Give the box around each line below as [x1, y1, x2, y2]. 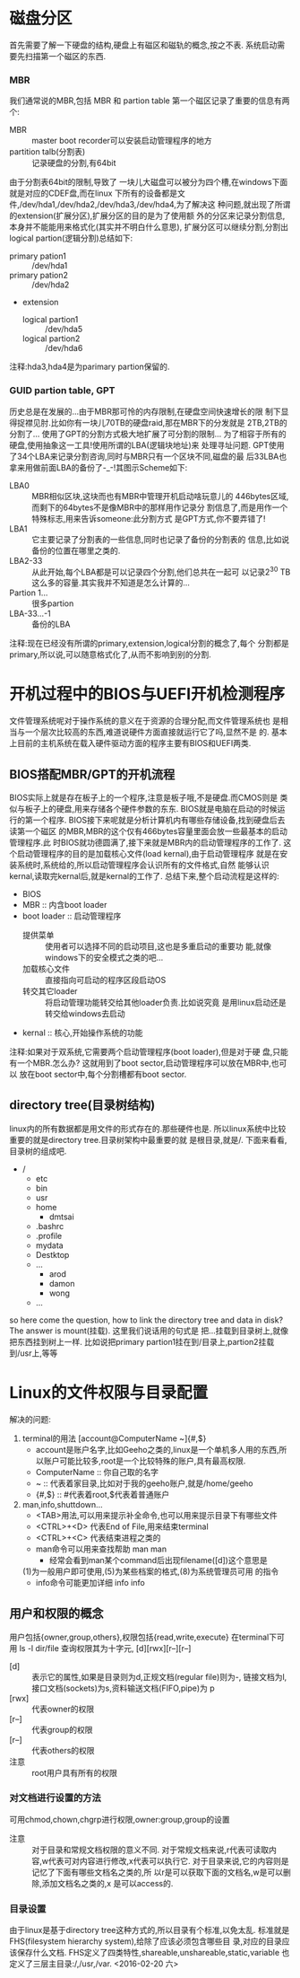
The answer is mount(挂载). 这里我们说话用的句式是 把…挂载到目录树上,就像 [9, 1325, 289, 1336]
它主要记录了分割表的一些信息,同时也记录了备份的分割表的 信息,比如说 [31, 533, 290, 544]
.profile [35, 1230, 63, 1241]
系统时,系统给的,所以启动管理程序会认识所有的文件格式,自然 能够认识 [16, 859, 270, 870]
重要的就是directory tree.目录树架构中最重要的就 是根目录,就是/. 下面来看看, [9, 1134, 287, 1145]
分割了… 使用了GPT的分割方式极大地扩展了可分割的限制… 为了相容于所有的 [9, 428, 287, 439]
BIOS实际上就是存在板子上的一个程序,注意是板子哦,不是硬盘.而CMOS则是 [9, 792, 279, 803]
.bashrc [35, 1220, 64, 1231]
